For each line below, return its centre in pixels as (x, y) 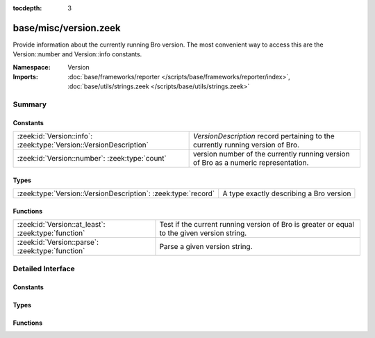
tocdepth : (27, 8)
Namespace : (32, 67)
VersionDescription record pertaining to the (264, 136)
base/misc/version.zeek (67, 28)
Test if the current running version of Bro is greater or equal (257, 225)
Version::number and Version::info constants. (77, 54)
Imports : (25, 77)
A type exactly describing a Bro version (287, 193)
